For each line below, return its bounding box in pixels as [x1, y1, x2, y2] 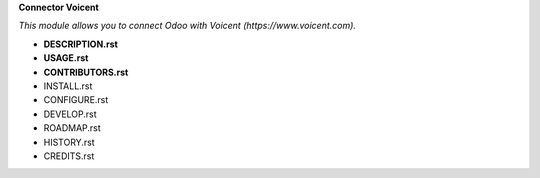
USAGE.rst [43, 52, 89, 64]
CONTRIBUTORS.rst [43, 66, 129, 78]
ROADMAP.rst [43, 122, 102, 134]
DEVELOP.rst [43, 108, 97, 120]
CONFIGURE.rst [43, 94, 109, 106]
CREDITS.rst [43, 150, 95, 162]
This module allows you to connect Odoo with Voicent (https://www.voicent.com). [18, 20, 357, 32]
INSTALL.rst [43, 80, 93, 92]
